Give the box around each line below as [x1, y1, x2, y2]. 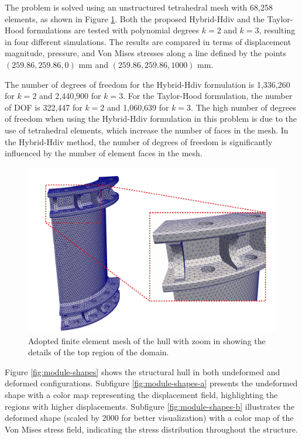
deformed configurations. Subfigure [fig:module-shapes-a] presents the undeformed [5, 377, 298, 389]
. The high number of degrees [191, 101, 296, 113]
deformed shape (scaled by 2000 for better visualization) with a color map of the [5, 411, 294, 424]
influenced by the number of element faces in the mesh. [5, 147, 203, 159]
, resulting [259, 24, 296, 36]
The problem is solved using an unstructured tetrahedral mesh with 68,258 [5, 1, 273, 13]
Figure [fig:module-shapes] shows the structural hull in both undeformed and [5, 365, 280, 378]
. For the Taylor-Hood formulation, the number [123, 90, 293, 102]
